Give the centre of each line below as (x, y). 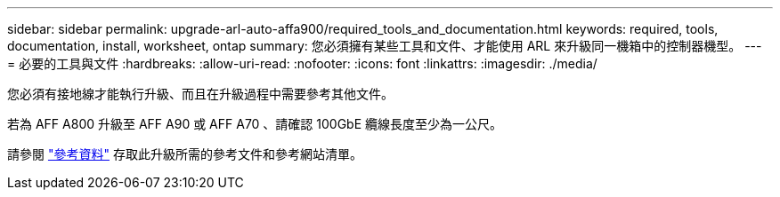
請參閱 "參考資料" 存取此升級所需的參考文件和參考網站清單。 (185, 154)
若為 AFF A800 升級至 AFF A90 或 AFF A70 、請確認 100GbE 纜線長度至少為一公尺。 (255, 124)
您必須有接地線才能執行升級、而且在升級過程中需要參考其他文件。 (200, 94)
